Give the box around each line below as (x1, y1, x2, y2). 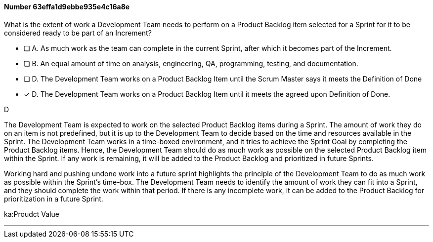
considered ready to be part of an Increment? (4, 28, 152, 37)
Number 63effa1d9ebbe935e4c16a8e (4, 2, 130, 11)
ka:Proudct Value (4, 209, 59, 218)
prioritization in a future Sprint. (4, 194, 103, 203)
